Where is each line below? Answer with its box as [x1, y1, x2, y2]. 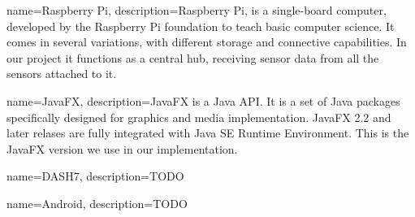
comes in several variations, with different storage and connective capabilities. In [6, 33, 407, 50]
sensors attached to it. [6, 65, 117, 82]
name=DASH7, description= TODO [6, 167, 184, 184]
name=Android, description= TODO [6, 194, 188, 211]
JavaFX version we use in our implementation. [6, 140, 238, 157]
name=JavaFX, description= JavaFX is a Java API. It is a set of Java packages [6, 92, 400, 109]
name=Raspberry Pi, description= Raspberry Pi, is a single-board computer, [6, 2, 387, 18]
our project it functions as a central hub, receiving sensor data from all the [6, 49, 379, 66]
